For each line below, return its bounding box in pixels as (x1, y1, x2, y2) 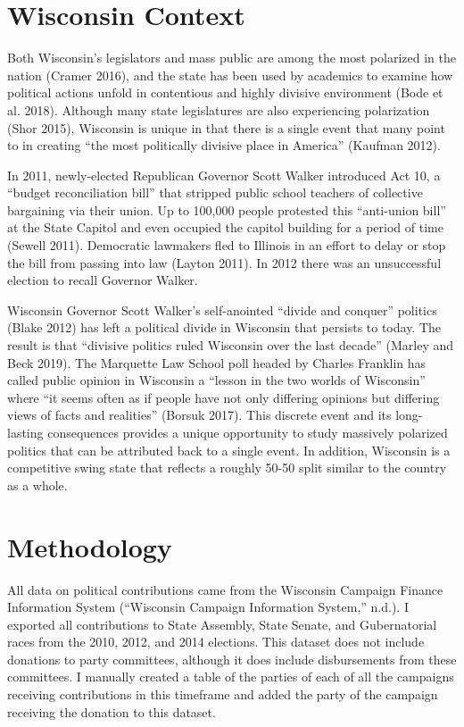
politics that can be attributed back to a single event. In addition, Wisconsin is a (7, 440, 451, 459)
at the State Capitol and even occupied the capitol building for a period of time (7, 218, 443, 237)
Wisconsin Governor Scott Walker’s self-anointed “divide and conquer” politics (7, 300, 437, 319)
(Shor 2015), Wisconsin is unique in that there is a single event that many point (7, 118, 445, 137)
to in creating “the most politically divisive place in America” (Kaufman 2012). (7, 136, 441, 155)
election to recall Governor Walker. (7, 271, 198, 289)
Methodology (7, 528, 172, 564)
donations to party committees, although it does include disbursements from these (7, 649, 457, 668)
